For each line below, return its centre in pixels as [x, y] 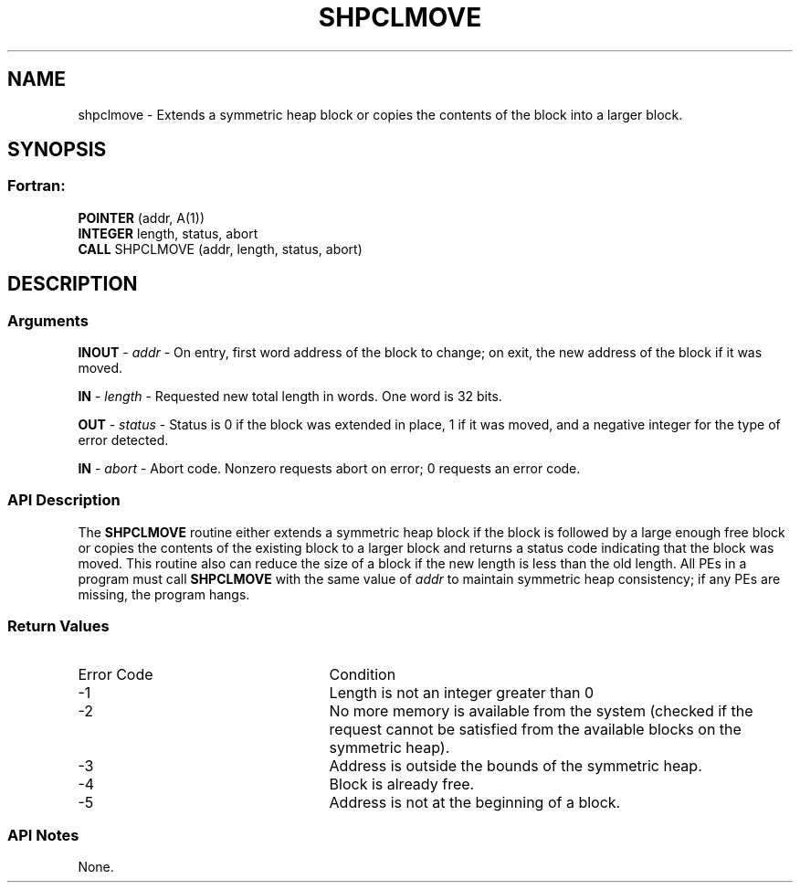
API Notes [43, 835]
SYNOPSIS [57, 150]
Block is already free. [402, 784]
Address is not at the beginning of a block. [475, 802]
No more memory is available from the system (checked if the [541, 710]
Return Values [58, 626]
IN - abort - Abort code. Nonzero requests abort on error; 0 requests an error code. [329, 469]
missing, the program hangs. [164, 594]
